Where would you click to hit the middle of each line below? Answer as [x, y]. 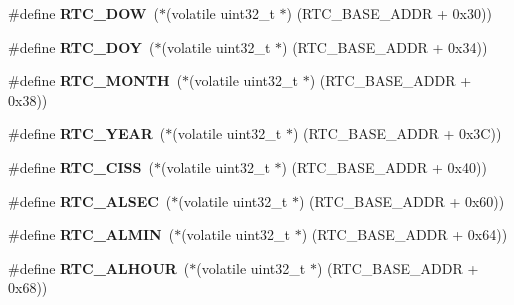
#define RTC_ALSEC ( [90, 200]
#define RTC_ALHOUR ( [99, 267]
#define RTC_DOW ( [83, 13]
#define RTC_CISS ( [81, 166]
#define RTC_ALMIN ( [91, 234]
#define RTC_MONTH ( [95, 80]
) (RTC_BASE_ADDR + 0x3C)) [397, 133]
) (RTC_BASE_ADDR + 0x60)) [401, 200]
